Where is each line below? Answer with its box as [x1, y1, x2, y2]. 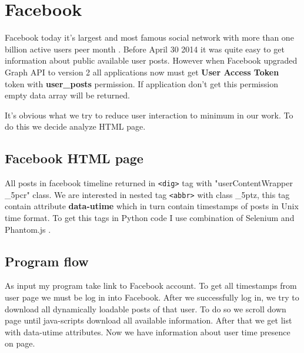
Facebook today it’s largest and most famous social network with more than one [5, 31, 294, 44]
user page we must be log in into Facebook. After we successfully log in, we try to [5, 291, 299, 303]
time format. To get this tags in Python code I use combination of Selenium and [5, 211, 295, 223]
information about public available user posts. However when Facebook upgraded [5, 54, 298, 67]
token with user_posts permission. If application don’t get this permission [5, 77, 278, 90]
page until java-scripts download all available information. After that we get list [5, 314, 292, 326]
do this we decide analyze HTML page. [5, 120, 146, 133]
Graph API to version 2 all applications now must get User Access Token [5, 65, 279, 78]
